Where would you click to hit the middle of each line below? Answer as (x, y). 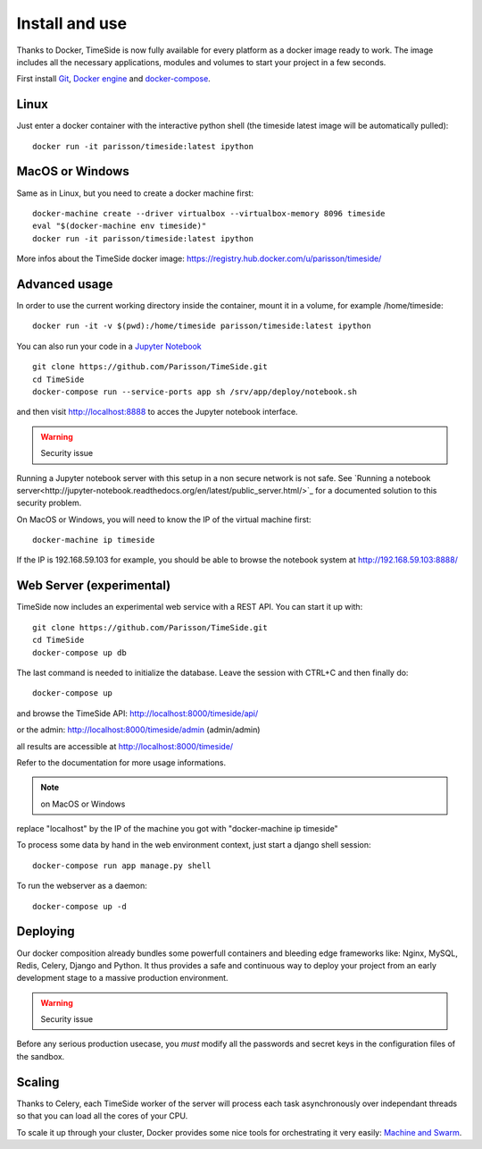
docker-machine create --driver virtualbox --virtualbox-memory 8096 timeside (209, 213)
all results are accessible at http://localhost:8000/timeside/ (125, 746)
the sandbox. (41, 1056)
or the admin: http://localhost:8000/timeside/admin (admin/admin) (138, 730)
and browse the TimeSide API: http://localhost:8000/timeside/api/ (137, 713)
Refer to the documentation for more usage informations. (121, 762)
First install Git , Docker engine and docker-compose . (114, 79)
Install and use (72, 23)
